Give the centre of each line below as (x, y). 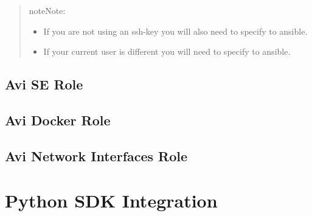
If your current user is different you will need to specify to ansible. (167, 51)
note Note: (47, 10)
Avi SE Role (44, 84)
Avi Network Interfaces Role (96, 155)
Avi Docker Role (58, 120)
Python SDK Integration (111, 200)
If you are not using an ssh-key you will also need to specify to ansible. (175, 31)
